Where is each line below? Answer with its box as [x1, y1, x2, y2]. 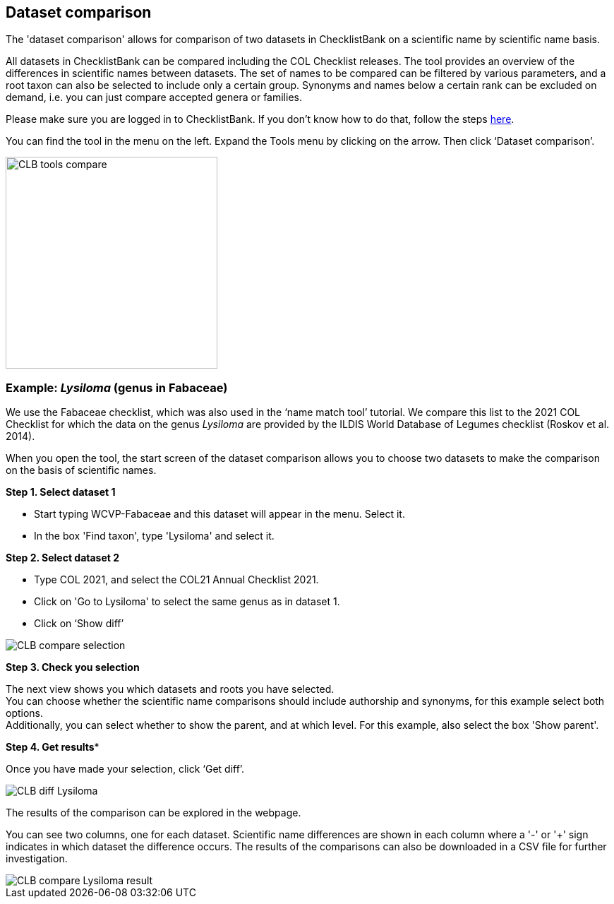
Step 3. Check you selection [6, 661, 140, 674]
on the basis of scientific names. [6, 464, 157, 477]
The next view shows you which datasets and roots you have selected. [6, 683, 335, 696]
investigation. [6, 852, 68, 865]
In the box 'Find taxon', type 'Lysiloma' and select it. [34, 530, 275, 542]
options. [6, 707, 44, 720]
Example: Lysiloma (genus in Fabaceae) [6, 380, 228, 395]
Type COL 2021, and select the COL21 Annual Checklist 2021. [34, 573, 319, 586]
